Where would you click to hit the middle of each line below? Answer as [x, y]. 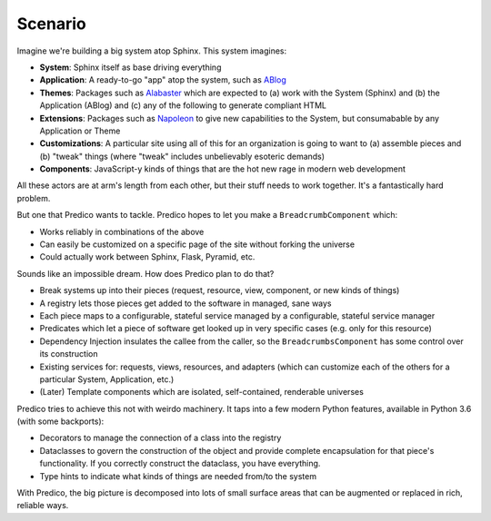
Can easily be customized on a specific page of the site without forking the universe [197, 244]
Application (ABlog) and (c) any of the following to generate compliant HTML [183, 105]
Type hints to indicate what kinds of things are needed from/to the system [178, 476]
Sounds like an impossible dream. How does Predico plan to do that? [145, 273]
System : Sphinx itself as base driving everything [130, 67]
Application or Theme [80, 131]
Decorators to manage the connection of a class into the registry [160, 438]
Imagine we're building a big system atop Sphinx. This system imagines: [152, 51]
